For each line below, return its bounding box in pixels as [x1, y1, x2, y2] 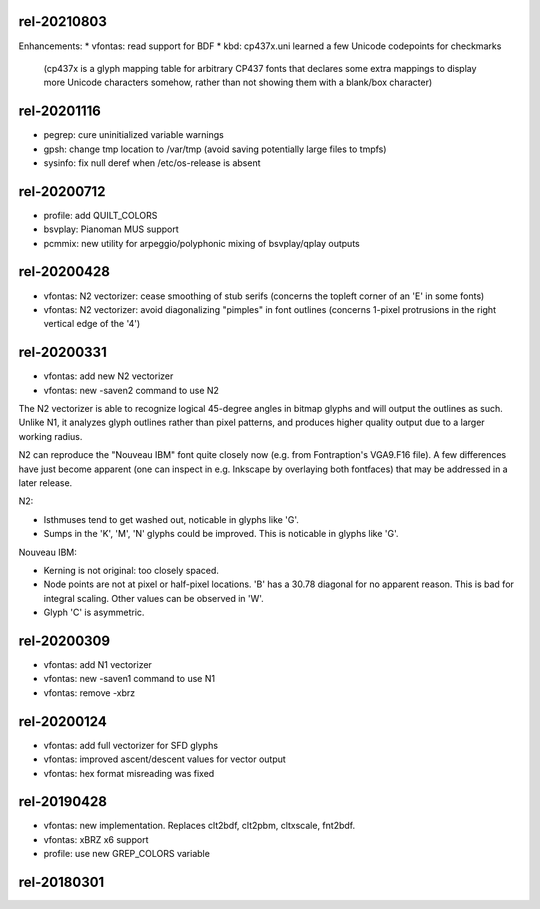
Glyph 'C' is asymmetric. [43, 606, 145, 619]
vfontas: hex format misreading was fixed [43, 767, 215, 779]
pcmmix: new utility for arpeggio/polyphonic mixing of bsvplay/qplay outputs [43, 237, 360, 249]
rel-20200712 [18, 183, 106, 200]
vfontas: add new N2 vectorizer [43, 370, 174, 382]
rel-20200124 [18, 713, 107, 730]
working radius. [18, 430, 83, 442]
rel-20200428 [18, 263, 110, 280]
